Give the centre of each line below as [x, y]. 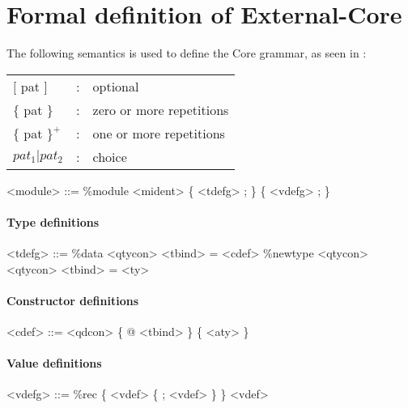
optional [116, 86]
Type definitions [53, 221]
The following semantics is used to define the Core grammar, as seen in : [187, 53]
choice [110, 156]
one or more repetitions [159, 133]
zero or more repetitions [161, 109]
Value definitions [54, 363]
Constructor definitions [73, 300]
